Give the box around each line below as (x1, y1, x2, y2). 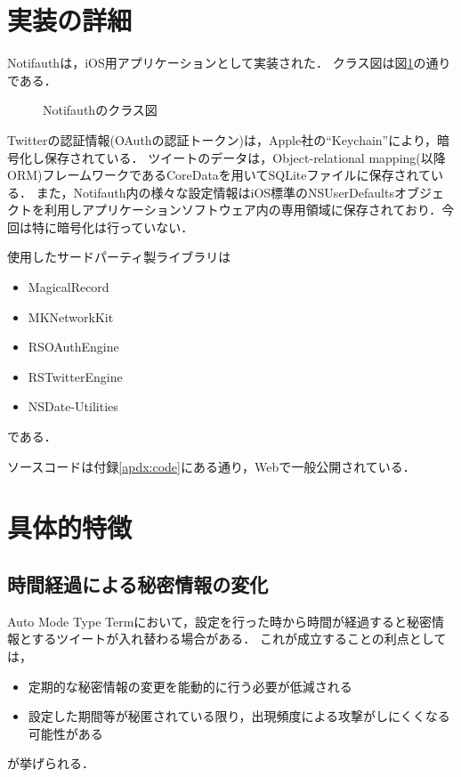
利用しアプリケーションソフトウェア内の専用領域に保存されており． (44, 200, 442, 219)
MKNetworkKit (28, 307, 114, 326)
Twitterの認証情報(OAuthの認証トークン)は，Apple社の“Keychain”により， (7, 130, 437, 149)
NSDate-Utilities (28, 397, 118, 416)
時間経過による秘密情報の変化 (7, 570, 269, 597)
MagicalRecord (28, 278, 109, 296)
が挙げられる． (7, 754, 94, 773)
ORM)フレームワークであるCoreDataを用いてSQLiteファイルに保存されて (7, 166, 432, 184)
